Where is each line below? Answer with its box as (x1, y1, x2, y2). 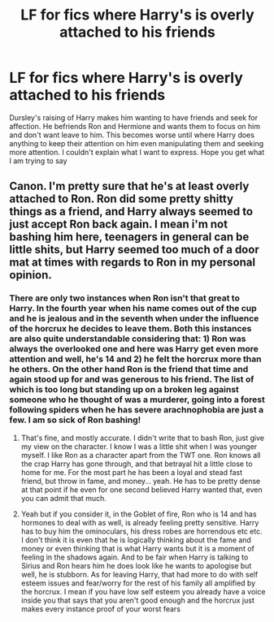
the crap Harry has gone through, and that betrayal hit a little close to (20, 459, 253, 469)
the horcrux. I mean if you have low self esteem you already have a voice (20, 586, 266, 596)
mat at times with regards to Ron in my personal (9, 256, 255, 270)
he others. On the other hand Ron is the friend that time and (9, 364, 249, 375)
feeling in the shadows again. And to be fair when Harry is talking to (20, 552, 249, 562)
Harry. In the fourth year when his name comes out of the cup (9, 303, 257, 314)
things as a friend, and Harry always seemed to (9, 205, 254, 218)
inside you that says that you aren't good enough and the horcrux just (20, 595, 254, 605)
